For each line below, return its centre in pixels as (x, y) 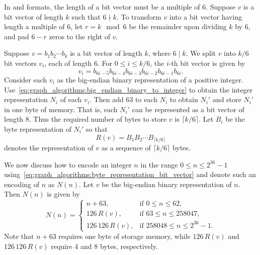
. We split (201, 53)
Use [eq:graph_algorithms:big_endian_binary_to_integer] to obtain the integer (128, 89)
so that (97, 129)
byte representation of (38, 129)
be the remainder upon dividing (178, 26)
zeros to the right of (80, 36)
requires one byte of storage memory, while (124, 236)
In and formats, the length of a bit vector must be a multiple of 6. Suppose (120, 7)
